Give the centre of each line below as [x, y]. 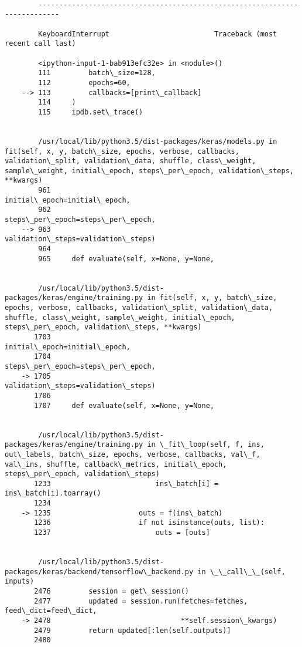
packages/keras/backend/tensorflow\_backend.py [99, 572]
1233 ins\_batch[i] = [126, 483]
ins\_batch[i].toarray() [53, 493]
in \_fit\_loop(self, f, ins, [206, 445]
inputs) [20, 582]
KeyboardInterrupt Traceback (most [158, 34]
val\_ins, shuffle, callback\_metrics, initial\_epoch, [116, 464]
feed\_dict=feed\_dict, [51, 611]
